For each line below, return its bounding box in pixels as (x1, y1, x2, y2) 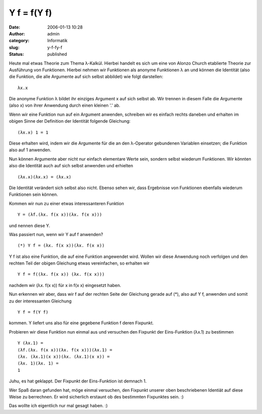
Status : (9, 51, 24, 57)
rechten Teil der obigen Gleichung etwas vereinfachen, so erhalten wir (9, 260, 150, 266)
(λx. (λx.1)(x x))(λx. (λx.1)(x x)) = (17, 354, 110, 359)
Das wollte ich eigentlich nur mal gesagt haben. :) (9, 403, 108, 409)
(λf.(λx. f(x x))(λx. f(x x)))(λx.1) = (17, 347, 113, 352)
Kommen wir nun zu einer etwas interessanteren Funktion (9, 200, 124, 206)
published (47, 51, 67, 57)
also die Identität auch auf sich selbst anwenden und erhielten (9, 163, 133, 169)
